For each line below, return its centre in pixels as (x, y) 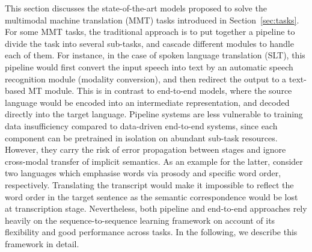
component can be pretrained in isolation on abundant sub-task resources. (141, 137)
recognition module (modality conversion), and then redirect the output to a (146, 78)
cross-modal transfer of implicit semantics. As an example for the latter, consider (154, 161)
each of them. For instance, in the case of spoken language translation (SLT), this (155, 55)
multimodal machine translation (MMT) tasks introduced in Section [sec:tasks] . (152, 20)
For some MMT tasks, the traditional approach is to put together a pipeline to (150, 32)
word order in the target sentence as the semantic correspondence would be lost (151, 196)
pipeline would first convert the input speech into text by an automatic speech (149, 66)
